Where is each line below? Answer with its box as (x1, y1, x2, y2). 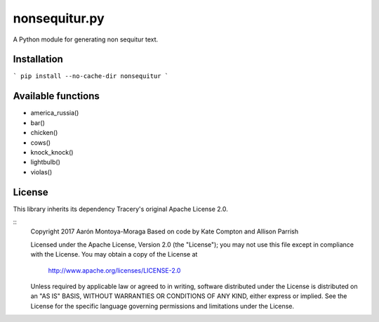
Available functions (13, 90, 100, 102)
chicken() (30, 129, 58, 137)
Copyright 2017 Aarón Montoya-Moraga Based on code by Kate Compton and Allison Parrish (30, 227, 298, 236)
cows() (30, 138, 51, 147)
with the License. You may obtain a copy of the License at (30, 250, 198, 259)
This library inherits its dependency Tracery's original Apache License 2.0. (13, 205, 228, 213)
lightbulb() (30, 158, 61, 167)
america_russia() (30, 109, 79, 117)
